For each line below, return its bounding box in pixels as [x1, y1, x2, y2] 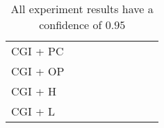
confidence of [39, 17, 102, 33]
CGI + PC [11, 43, 64, 59]
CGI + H [11, 83, 56, 99]
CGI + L [11, 103, 55, 119]
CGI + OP [11, 63, 65, 79]
